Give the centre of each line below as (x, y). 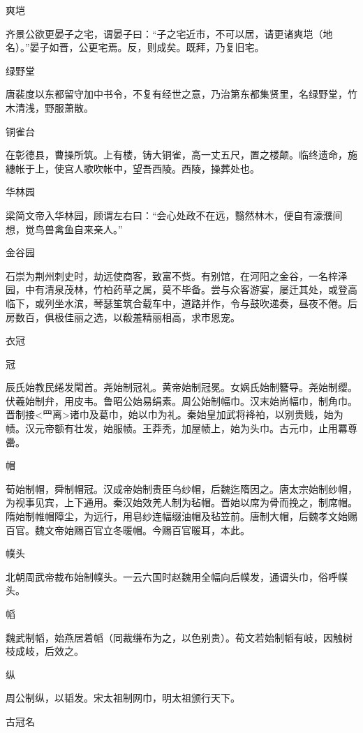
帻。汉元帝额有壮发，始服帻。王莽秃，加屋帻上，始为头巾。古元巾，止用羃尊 (181, 428)
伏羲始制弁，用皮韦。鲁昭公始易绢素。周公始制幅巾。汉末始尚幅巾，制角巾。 (181, 400)
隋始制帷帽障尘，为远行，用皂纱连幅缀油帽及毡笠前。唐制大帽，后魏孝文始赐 (181, 516)
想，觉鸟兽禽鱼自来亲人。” (64, 229)
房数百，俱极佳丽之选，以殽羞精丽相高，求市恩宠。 (123, 317)
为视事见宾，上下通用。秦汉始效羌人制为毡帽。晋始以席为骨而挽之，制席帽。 (181, 502)
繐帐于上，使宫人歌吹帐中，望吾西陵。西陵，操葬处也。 (133, 168)
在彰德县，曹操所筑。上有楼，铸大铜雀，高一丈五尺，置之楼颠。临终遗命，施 (181, 155)
